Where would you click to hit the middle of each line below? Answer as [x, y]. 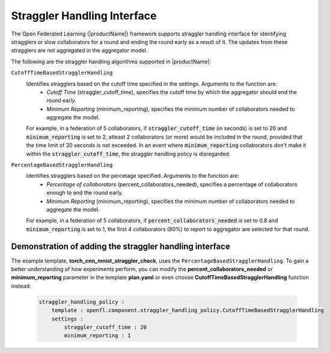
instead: [21, 286]
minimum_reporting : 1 [98, 336]
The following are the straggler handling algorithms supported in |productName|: [111, 61]
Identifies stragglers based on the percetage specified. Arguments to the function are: [133, 176]
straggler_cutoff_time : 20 [105, 327]
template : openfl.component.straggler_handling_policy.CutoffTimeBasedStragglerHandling [188, 311]
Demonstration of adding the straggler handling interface [121, 246]
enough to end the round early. [85, 193]
